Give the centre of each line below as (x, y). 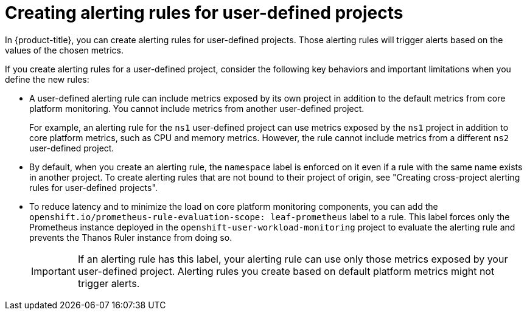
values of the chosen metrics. (64, 50)
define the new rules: (47, 79)
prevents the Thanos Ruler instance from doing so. (131, 237)
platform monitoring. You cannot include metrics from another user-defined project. (197, 108)
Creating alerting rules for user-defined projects (204, 13)
